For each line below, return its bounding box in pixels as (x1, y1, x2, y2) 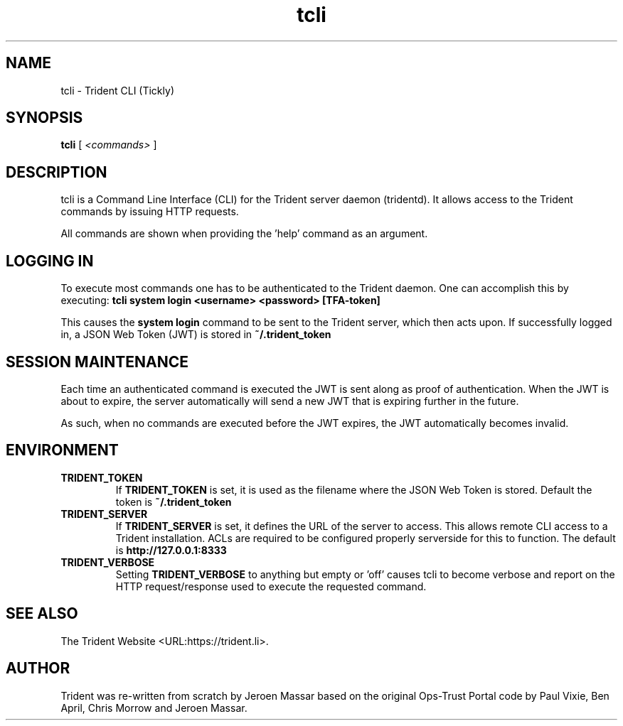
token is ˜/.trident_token (115, 495, 232, 508)
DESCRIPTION (6, 163, 107, 181)
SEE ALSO (6, 605, 78, 623)
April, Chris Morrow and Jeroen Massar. (60, 701, 247, 714)
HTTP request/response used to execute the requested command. (115, 580, 427, 592)
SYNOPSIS (6, 109, 83, 127)
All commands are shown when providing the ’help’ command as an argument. (60, 227, 428, 240)
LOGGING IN (6, 251, 94, 270)
